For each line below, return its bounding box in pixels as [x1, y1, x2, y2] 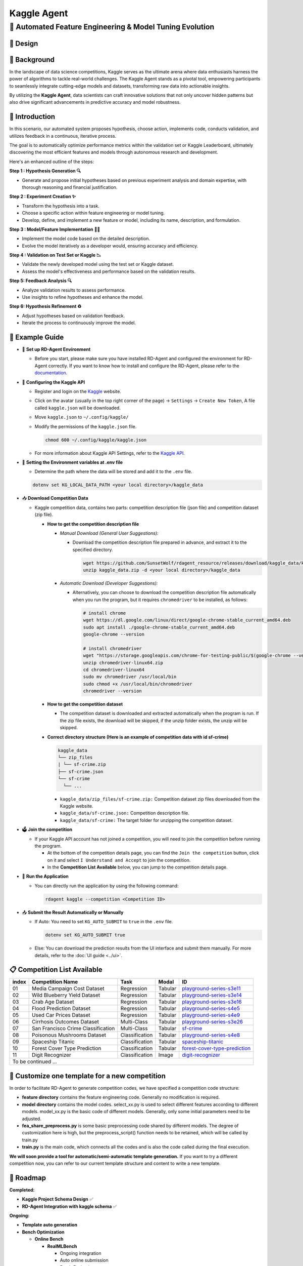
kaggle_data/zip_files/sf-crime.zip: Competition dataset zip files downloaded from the [60, 796, 260, 802]
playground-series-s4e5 [182, 1005, 240, 1012]
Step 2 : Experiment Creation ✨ [9, 193, 76, 200]
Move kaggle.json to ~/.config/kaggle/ [34, 414, 129, 420]
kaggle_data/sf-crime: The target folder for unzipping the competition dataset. [60, 817, 233, 823]
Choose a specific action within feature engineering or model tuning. [22, 210, 165, 216]
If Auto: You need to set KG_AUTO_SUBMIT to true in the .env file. [34, 919, 173, 925]
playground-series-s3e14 [182, 992, 242, 999]
